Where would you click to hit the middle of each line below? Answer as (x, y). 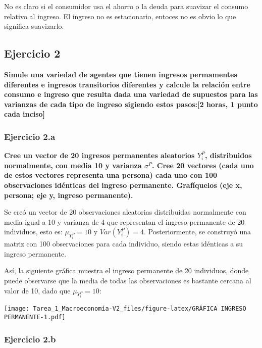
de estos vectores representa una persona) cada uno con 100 (111, 175)
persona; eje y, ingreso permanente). (69, 195)
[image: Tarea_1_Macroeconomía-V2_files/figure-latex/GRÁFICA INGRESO (125, 309)
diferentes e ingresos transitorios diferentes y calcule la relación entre (127, 84)
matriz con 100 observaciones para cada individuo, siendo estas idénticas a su (124, 244)
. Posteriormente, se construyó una (198, 232)
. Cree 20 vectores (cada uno (203, 165)
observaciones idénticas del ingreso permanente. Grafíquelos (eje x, (123, 185)
